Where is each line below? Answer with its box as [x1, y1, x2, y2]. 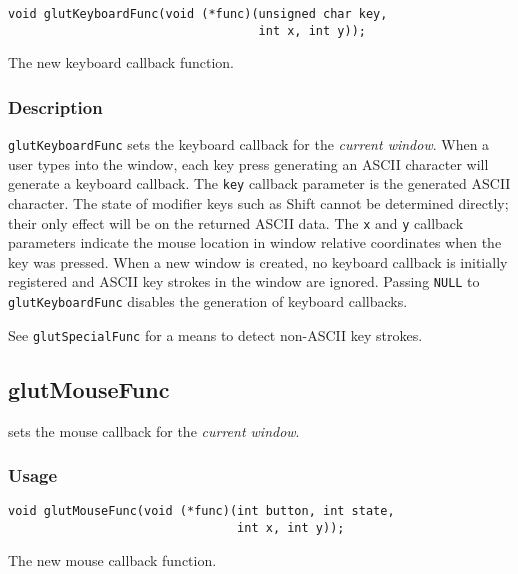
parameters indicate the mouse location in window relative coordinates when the [8, 232, 502, 253]
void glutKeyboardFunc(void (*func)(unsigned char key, [8, 7, 388, 21]
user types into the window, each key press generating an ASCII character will [8, 153, 489, 174]
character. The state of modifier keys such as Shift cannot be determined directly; [8, 193, 509, 214]
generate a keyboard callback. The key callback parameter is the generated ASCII [8, 173, 511, 194]
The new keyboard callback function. [8, 52, 235, 73]
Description [8, 94, 103, 119]
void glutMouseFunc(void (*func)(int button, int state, [8, 504, 395, 519]
